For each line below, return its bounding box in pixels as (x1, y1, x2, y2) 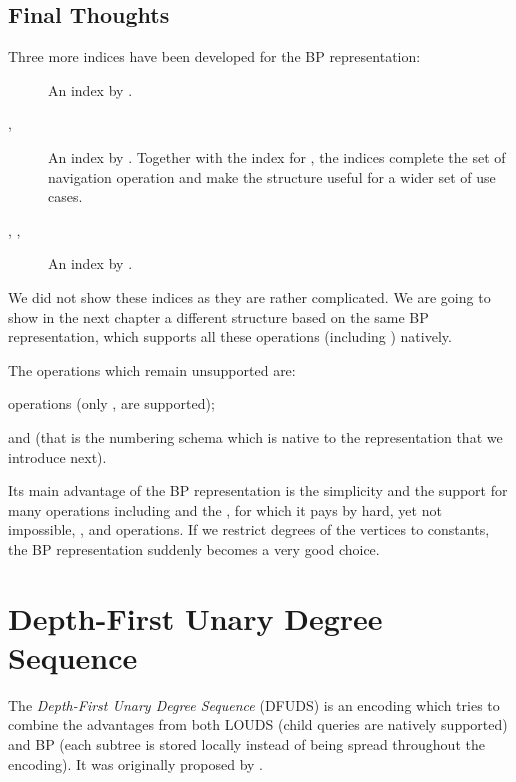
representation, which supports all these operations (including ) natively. (8, 326, 452, 347)
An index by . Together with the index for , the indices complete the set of (48, 146, 506, 167)
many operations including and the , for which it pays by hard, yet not (8, 499, 442, 520)
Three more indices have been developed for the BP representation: (8, 46, 421, 67)
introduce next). (8, 446, 107, 467)
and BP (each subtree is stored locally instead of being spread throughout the (8, 733, 485, 754)
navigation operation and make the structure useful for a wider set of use (48, 166, 496, 187)
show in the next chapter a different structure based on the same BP (8, 306, 429, 327)
